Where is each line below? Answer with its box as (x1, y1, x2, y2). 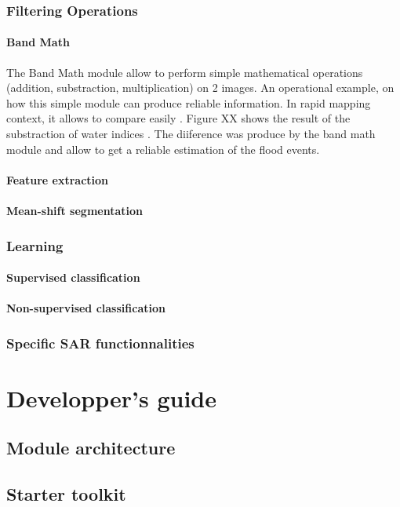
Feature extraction (6, 171, 109, 188)
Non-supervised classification (6, 300, 165, 316)
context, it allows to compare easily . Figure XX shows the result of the (6, 110, 351, 126)
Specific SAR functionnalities (6, 333, 195, 352)
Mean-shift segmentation (6, 202, 143, 218)
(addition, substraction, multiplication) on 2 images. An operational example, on (6, 79, 395, 96)
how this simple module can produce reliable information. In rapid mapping (6, 94, 371, 111)
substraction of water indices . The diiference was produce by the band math (6, 126, 376, 142)
